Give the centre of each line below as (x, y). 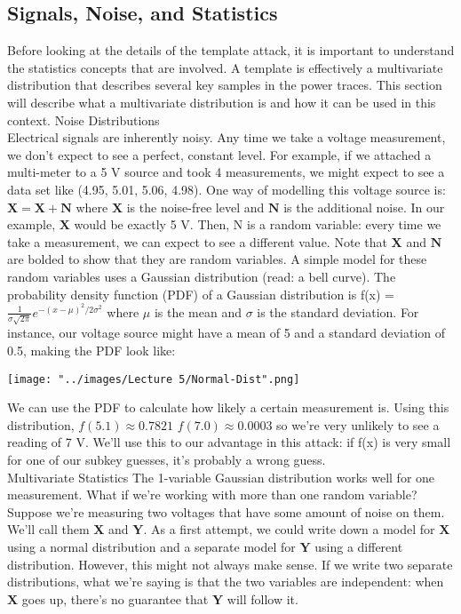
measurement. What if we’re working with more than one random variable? (212, 494)
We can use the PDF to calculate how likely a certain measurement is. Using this (228, 407)
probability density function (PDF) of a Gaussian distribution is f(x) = (201, 294)
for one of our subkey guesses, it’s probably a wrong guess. (167, 460)
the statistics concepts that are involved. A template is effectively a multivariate (225, 67)
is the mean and (198, 311)
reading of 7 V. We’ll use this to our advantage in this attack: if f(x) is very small (229, 442)
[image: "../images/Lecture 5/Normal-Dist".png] (154, 379)
